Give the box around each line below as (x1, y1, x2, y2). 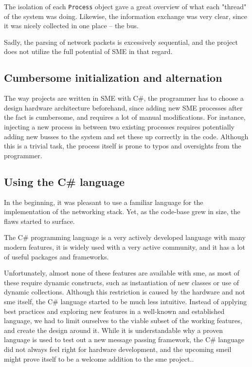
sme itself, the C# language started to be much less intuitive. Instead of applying (4, 296, 247, 306)
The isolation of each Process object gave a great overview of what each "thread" (4, 1, 247, 11)
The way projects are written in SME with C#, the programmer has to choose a (4, 93, 244, 103)
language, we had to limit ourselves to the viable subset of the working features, (4, 315, 242, 326)
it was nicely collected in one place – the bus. (4, 20, 139, 31)
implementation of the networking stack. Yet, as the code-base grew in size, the (4, 206, 240, 217)
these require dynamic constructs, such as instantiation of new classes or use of (4, 277, 239, 287)
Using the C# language (4, 174, 125, 189)
